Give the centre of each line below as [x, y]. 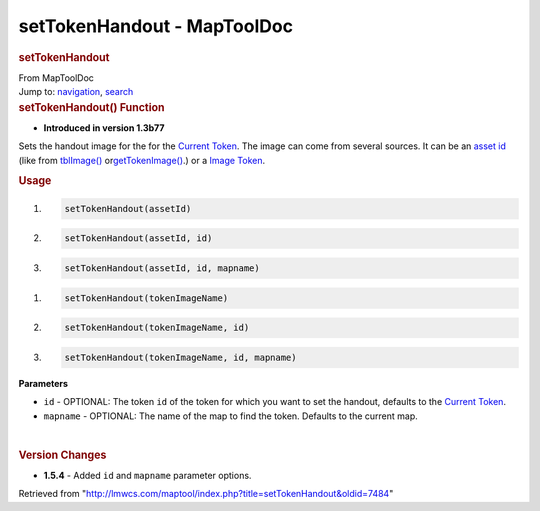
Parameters [43, 383]
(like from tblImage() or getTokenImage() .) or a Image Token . [142, 160]
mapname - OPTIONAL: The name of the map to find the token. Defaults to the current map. [231, 416]
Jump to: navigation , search [76, 92]
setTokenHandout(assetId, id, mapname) [162, 268]
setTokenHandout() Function [91, 107]
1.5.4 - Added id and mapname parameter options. [147, 475]
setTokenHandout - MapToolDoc [156, 26]
